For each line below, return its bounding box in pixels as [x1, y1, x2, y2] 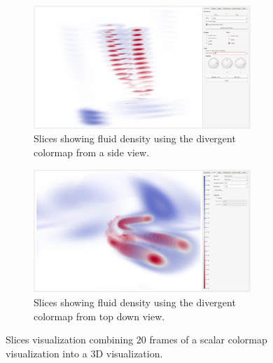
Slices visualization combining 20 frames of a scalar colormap [6, 332, 267, 347]
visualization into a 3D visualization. [6, 345, 163, 360]
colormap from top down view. [34, 308, 165, 323]
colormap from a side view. [34, 145, 150, 160]
